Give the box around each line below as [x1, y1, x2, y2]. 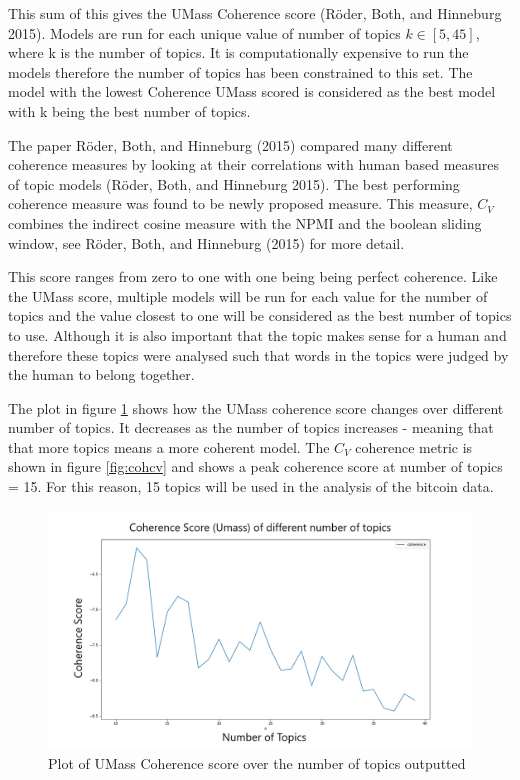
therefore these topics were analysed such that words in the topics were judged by [8, 344, 509, 365]
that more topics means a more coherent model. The [8, 436, 330, 457]
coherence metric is [355, 436, 473, 457]
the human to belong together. [8, 364, 195, 385]
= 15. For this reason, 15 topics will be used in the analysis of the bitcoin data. [8, 476, 494, 497]
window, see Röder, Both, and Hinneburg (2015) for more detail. [8, 232, 405, 253]
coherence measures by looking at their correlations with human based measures [8, 154, 500, 175]
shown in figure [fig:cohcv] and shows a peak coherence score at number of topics [8, 456, 503, 477]
